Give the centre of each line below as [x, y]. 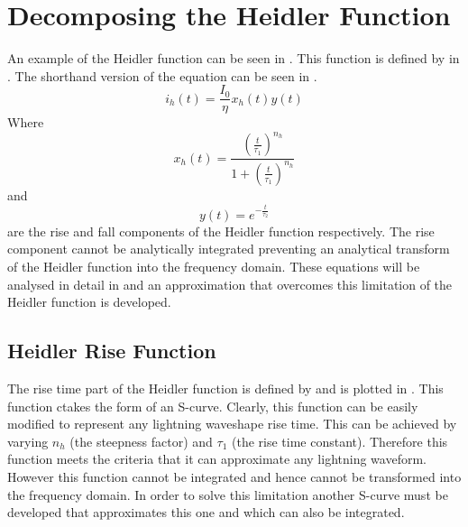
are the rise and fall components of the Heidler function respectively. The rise [221, 231]
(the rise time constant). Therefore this [340, 441]
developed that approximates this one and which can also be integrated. [206, 512]
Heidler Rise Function [112, 351]
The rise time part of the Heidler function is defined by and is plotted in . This [225, 388]
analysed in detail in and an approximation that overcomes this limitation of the [230, 284]
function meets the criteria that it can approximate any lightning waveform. [217, 459]
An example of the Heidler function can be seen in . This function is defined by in [234, 58]
